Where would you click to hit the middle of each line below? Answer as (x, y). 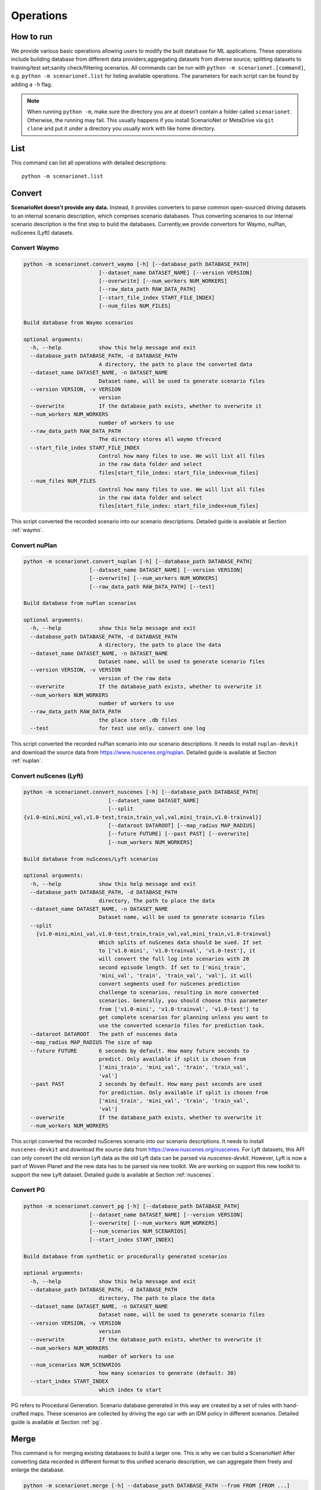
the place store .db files (138, 720)
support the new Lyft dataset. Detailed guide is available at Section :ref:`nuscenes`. (113, 1175)
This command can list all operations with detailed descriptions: (89, 163)
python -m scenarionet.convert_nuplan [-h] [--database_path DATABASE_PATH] (138, 561)
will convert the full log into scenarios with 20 (174, 959)
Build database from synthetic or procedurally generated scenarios (125, 1256)
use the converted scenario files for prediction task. (182, 1026)
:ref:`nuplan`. (27, 760)
